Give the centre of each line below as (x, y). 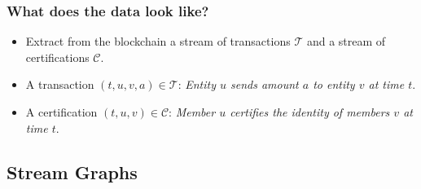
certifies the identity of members (310, 112)
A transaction (60, 84)
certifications (57, 57)
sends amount (264, 84)
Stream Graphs (72, 171)
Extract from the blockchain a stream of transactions (158, 41)
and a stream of (346, 41)
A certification (61, 112)
